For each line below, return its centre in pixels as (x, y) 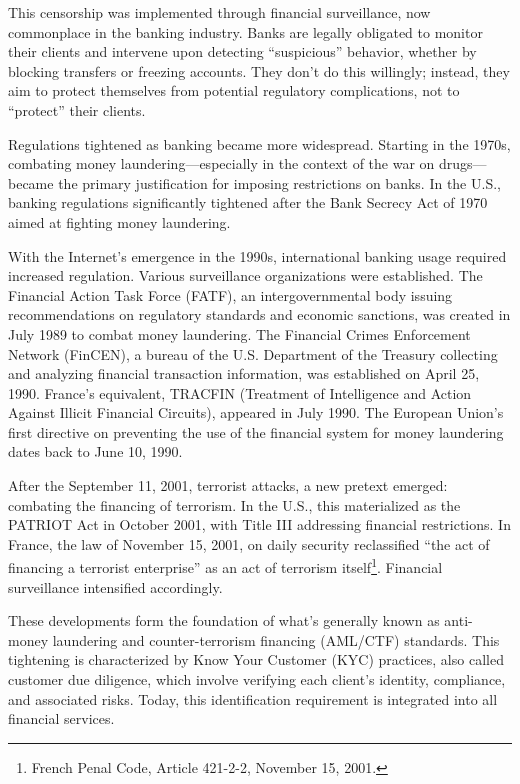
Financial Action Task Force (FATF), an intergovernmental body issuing (230, 294)
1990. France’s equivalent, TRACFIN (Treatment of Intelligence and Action (240, 392)
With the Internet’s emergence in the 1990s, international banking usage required (257, 255)
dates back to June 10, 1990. (95, 451)
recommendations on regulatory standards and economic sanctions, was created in (259, 314)
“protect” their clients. (77, 109)
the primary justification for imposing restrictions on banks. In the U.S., (279, 182)
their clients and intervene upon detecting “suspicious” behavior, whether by (242, 51)
